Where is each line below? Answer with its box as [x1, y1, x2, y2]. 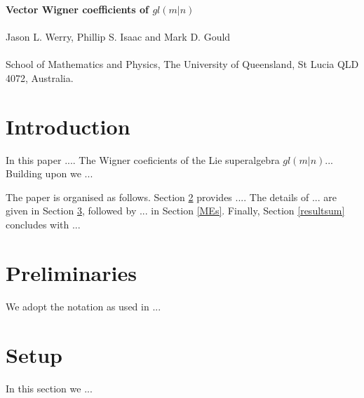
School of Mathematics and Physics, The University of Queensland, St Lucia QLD [6, 57, 359, 71]
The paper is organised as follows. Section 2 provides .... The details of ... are [6, 189, 337, 204]
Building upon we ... [6, 166, 93, 181]
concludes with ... [6, 217, 81, 232]
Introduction [6, 111, 130, 140]
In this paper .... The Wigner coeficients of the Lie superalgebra [6, 152, 280, 167]
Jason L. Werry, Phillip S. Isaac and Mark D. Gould [6, 29, 231, 44]
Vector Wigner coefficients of [6, 2, 149, 16]
